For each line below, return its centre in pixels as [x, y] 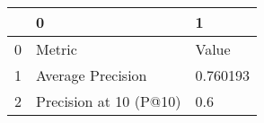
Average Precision [92, 75]
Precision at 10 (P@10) [109, 101]
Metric [57, 49]
